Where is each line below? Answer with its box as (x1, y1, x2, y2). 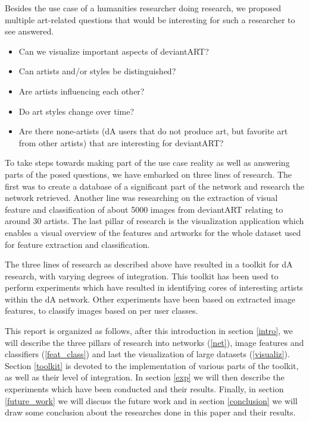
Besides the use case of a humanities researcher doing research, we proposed (5, 2, 282, 14)
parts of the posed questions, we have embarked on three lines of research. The (5, 168, 292, 180)
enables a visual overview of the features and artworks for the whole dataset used (5, 226, 301, 238)
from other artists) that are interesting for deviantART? (18, 136, 224, 149)
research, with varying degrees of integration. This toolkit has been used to (5, 269, 279, 282)
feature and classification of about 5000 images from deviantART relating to (5, 203, 283, 215)
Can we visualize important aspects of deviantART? (18, 45, 209, 57)
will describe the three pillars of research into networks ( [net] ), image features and (5, 336, 304, 348)
